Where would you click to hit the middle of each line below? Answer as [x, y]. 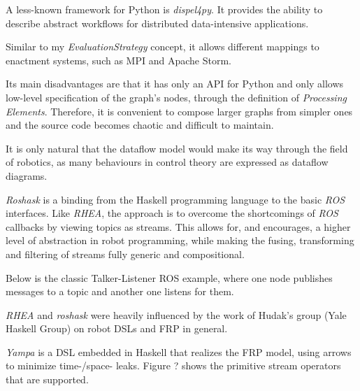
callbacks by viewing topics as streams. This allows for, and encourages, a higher [178, 226]
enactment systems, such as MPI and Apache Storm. [118, 60]
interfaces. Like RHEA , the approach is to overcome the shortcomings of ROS [172, 213]
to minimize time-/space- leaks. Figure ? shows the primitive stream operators [173, 365]
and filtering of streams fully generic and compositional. [125, 254]
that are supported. [47, 379]
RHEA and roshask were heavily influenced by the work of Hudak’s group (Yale [176, 314]
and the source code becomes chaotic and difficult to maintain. [140, 125]
